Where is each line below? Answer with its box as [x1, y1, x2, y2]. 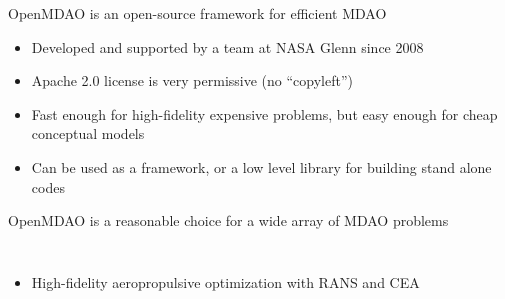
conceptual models [31, 123, 145, 144]
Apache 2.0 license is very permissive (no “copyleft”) [31, 70, 353, 91]
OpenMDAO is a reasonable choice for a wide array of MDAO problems [8, 210, 449, 231]
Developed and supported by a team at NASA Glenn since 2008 [31, 36, 424, 57]
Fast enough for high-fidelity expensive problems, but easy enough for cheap [31, 103, 498, 124]
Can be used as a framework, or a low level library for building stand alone [31, 156, 492, 177]
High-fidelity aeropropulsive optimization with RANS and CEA [31, 271, 420, 292]
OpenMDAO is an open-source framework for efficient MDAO [8, 3, 387, 23]
